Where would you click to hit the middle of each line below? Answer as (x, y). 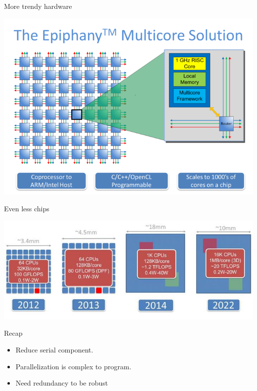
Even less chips (27, 209)
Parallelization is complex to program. (73, 366)
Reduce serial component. (54, 349)
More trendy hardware (38, 6)
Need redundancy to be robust (62, 383)
